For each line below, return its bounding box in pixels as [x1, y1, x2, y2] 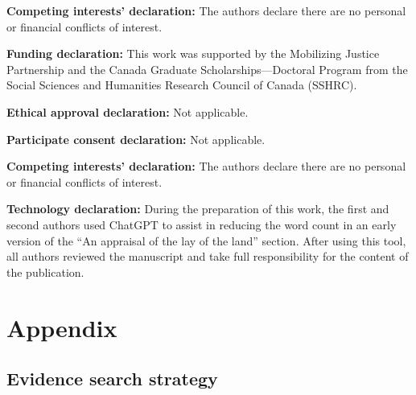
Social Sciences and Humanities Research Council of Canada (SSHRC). [6, 76, 357, 93]
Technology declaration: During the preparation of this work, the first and [6, 200, 389, 217]
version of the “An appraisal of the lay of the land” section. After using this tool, [6, 232, 406, 249]
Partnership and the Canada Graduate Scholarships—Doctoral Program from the [6, 60, 408, 77]
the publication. [6, 263, 84, 280]
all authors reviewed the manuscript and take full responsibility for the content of [6, 248, 409, 265]
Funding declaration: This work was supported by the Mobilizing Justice [6, 45, 380, 62]
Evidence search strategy [6, 366, 218, 391]
